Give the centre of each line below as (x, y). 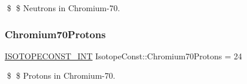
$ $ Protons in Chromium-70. (61, 75)
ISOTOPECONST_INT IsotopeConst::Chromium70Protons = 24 (123, 56)
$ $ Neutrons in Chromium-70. (63, 8)
